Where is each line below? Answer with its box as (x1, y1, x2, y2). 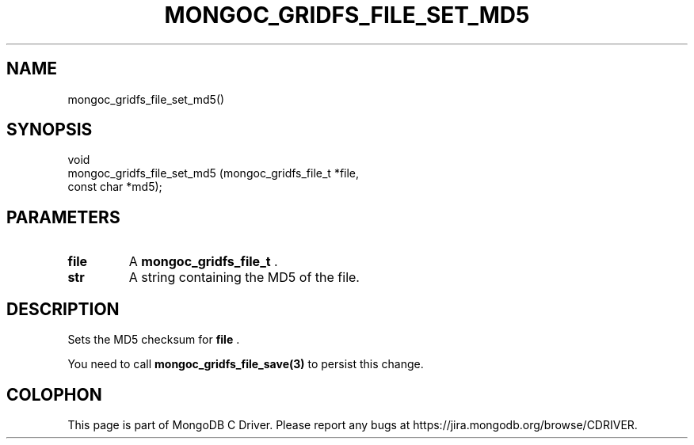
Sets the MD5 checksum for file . (67, 333, 240, 347)
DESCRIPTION (6, 299, 120, 319)
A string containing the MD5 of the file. (128, 269, 360, 286)
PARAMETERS (6, 207, 120, 227)
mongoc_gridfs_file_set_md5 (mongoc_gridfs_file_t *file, (67, 166, 360, 181)
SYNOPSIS (6, 120, 93, 140)
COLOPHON (6, 384, 102, 405)
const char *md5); (67, 180, 162, 194)
